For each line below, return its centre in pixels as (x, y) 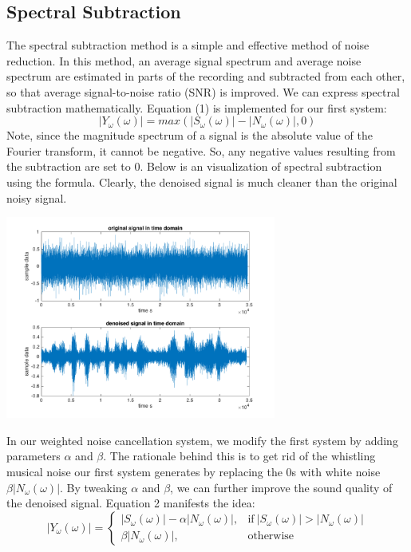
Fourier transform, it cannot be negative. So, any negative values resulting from (201, 150)
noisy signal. (37, 197)
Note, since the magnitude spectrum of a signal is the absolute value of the (190, 135)
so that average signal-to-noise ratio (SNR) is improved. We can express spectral (203, 91)
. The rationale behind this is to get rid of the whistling (239, 456)
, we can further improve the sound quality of (281, 487)
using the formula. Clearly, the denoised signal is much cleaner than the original (202, 181)
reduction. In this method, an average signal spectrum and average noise (184, 60)
